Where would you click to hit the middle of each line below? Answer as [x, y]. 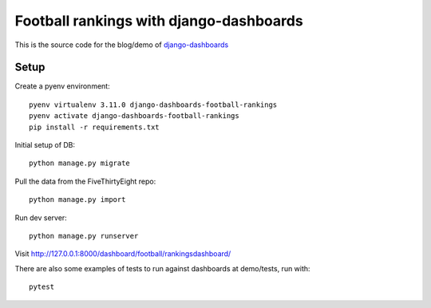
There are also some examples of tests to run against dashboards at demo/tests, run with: [162, 268]
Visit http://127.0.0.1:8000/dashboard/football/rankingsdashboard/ [123, 254]
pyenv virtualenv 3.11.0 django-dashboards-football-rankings [153, 105]
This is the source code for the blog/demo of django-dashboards [122, 45]
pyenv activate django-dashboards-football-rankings [134, 116]
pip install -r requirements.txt [94, 127]
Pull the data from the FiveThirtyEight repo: [85, 181]
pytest [42, 287]
